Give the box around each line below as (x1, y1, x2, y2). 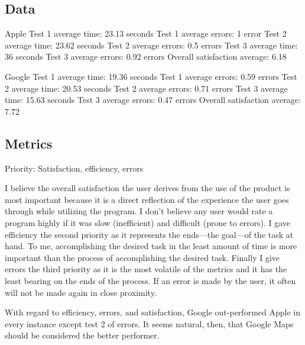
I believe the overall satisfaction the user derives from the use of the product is (5, 182, 290, 194)
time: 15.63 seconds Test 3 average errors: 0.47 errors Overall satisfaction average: (5, 93, 301, 106)
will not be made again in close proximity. (5, 286, 157, 298)
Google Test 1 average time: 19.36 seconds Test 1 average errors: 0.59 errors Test (5, 70, 297, 82)
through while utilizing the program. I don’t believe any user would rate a (5, 205, 273, 217)
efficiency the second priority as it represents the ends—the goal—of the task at (5, 228, 294, 240)
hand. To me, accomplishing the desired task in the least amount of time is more (5, 240, 297, 252)
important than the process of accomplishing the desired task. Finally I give (5, 251, 280, 263)
